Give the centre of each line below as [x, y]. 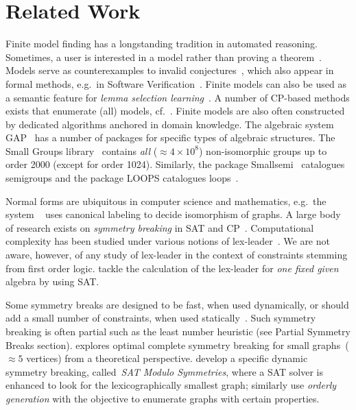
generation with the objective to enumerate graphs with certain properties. [163, 398]
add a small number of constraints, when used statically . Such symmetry [161, 318]
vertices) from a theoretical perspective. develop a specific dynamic [167, 358]
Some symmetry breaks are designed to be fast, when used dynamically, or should [177, 304]
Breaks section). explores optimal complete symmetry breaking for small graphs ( [177, 345]
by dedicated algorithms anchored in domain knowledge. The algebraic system [170, 124]
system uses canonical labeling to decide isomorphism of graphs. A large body [173, 214]
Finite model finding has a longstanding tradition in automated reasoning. [162, 44]
